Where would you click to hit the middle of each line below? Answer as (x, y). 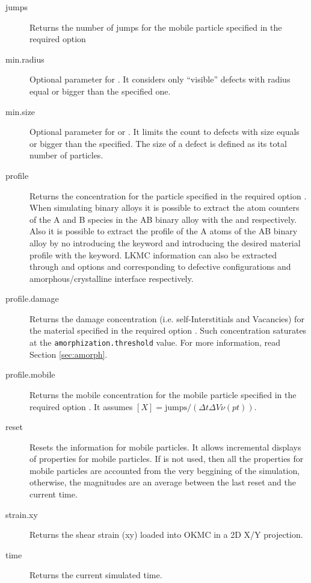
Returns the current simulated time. (96, 575)
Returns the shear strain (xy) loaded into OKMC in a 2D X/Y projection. (166, 535)
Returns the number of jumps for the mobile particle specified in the (156, 27)
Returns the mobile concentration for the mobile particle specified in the (163, 394)
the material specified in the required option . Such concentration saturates (168, 330)
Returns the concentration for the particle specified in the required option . (168, 195)
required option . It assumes (81, 406)
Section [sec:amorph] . (69, 354)
